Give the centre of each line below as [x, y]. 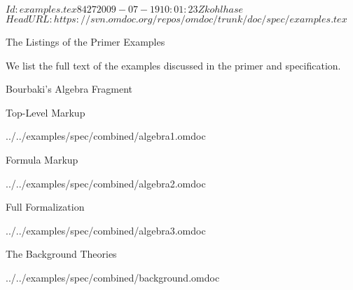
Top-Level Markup [46, 112]
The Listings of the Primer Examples [85, 41]
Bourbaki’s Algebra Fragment [69, 89]
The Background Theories [61, 254]
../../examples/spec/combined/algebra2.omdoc [106, 183]
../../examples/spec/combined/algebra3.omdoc [106, 230]
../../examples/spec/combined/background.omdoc [113, 277]
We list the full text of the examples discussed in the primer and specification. [173, 65]
